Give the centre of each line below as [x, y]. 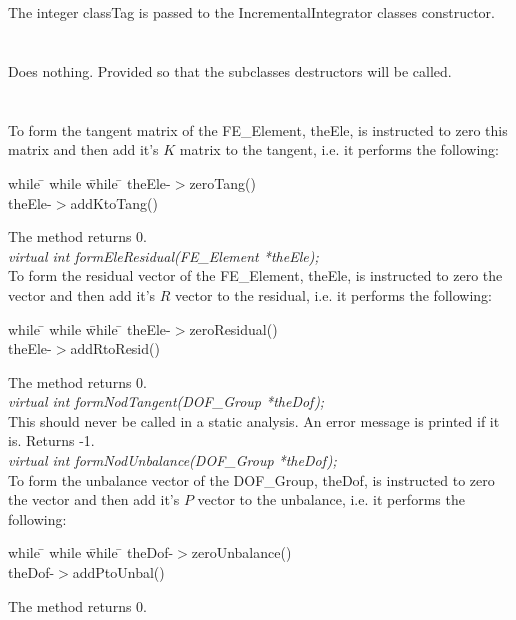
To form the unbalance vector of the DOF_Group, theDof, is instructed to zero [251, 479]
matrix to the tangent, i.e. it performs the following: [339, 149]
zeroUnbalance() [241, 552]
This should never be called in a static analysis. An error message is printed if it [254, 420]
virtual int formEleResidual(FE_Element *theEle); [163, 255]
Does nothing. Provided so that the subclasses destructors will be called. [230, 70]
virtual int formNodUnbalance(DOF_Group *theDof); [172, 460]
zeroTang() [222, 182]
